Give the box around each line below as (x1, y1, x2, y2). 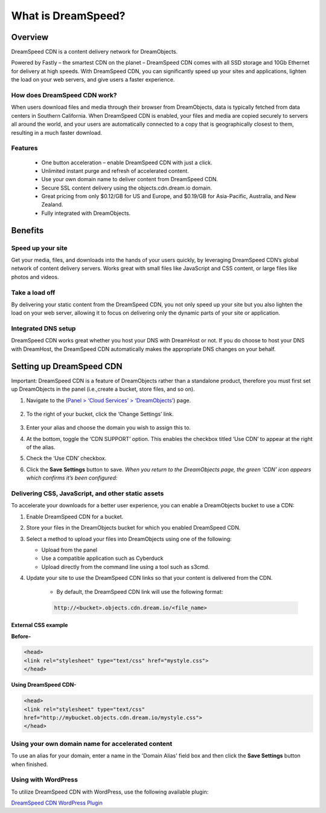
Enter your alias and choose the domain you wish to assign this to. (26, 424, 191, 431)
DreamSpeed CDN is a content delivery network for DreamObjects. (11, 48, 178, 56)
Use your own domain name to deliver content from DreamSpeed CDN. (41, 176, 219, 183)
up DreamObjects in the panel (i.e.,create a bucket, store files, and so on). (11, 385, 196, 393)
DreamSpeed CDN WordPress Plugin (11, 799, 103, 806)
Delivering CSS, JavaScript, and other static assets (11, 489, 164, 498)
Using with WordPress (11, 776, 78, 784)
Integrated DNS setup (11, 324, 76, 333)
